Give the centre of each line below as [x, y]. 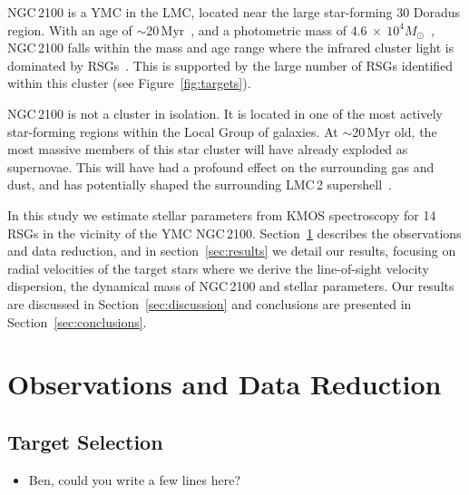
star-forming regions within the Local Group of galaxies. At [173, 131]
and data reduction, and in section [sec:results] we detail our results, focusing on [232, 251]
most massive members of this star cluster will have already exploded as [208, 149]
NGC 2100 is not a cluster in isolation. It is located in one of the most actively [225, 113]
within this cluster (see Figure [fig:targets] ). [129, 83]
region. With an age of [70, 29]
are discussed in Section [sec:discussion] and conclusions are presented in [210, 303]
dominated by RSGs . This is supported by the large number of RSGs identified [230, 65]
